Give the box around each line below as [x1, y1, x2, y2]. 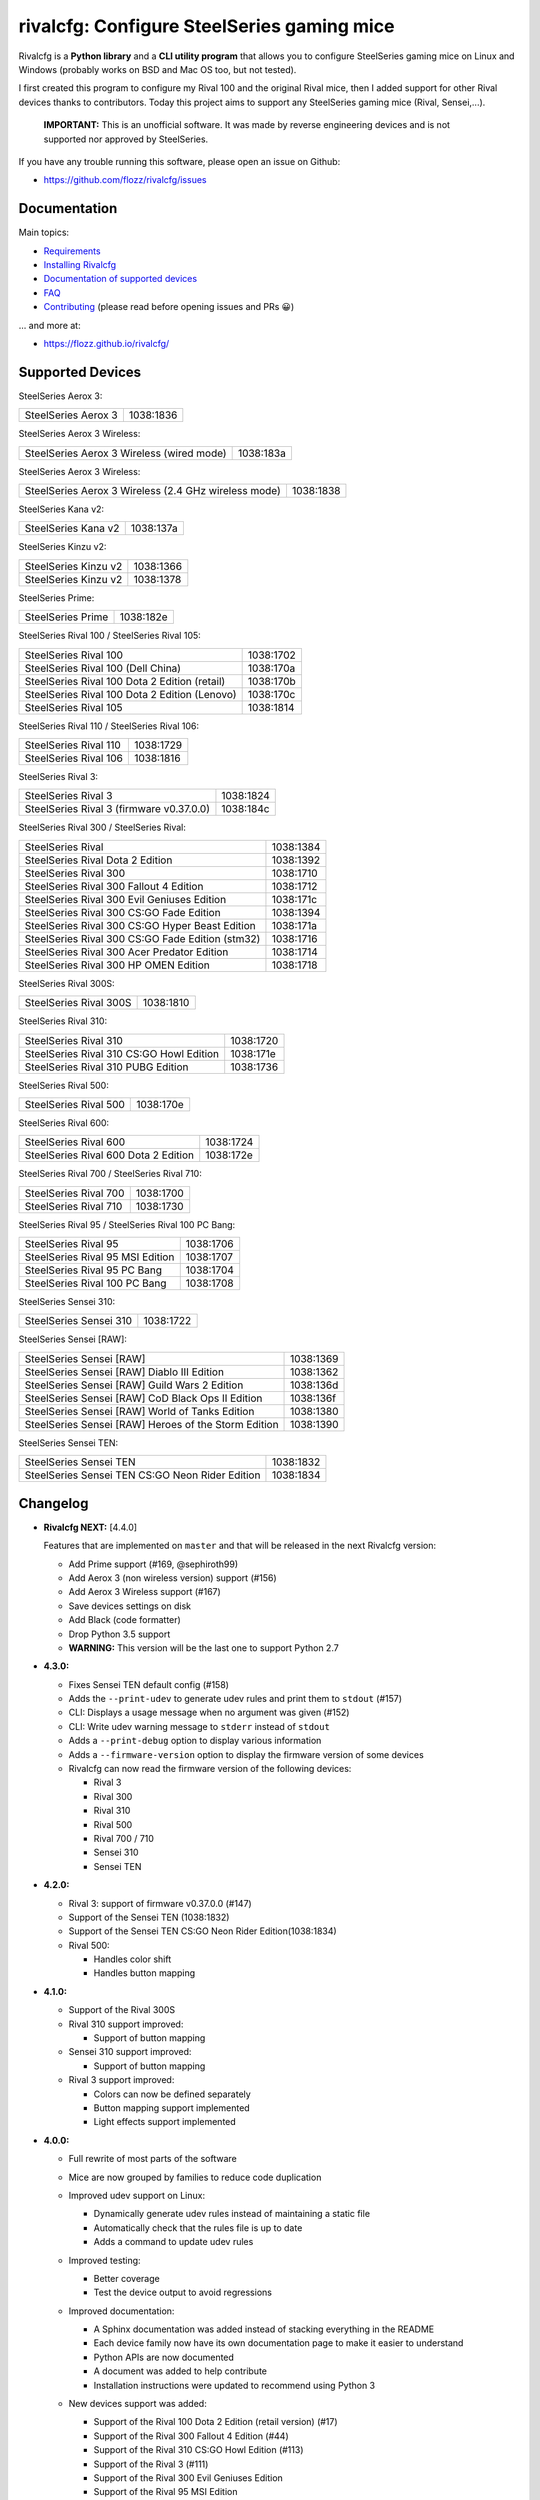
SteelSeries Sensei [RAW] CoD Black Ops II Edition [24, 1391, 263, 1405]
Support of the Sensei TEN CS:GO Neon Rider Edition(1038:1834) [68, 1925, 337, 1937]
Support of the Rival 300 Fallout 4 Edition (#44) [93, 2430, 289, 2442]
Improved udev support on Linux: [68, 2189, 205, 2201]
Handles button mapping [93, 1967, 195, 1979]
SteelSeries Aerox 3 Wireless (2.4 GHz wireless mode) [24, 484, 282, 497]
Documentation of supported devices [43, 273, 198, 285]
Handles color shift [93, 1953, 172, 1965]
